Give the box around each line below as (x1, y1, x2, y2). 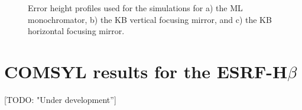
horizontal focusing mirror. (28, 25, 125, 37)
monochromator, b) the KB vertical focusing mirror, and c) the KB (28, 13, 272, 25)
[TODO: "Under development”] (4, 93, 116, 105)
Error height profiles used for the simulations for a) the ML (28, 2, 243, 14)
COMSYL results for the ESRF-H (4, 59, 288, 83)
